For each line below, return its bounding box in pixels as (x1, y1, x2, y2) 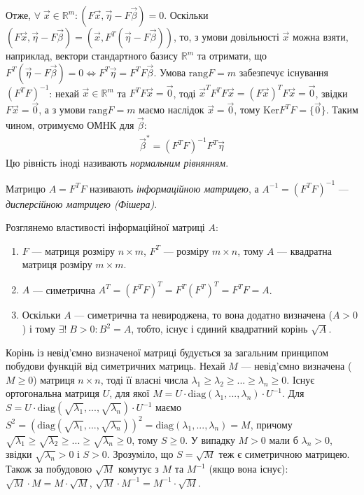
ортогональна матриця (6, 386, 100, 400)
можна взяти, (292, 29, 349, 43)
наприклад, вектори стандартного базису (6, 48, 178, 62)
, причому (250, 417, 293, 431)
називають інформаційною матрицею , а (90, 181, 259, 195)
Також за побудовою (6, 461, 92, 476)
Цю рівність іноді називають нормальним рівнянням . (6, 155, 229, 170)
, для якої (109, 386, 150, 400)
